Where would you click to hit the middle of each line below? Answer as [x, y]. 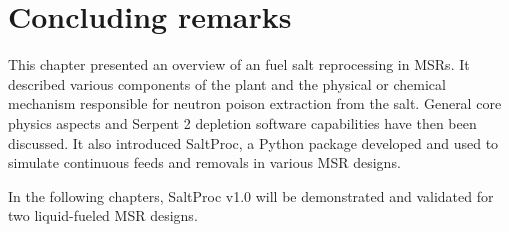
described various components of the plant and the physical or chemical [227, 83]
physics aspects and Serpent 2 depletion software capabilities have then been [242, 122]
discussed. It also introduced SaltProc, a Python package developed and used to [253, 142]
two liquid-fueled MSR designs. [103, 215]
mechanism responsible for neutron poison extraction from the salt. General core [255, 103]
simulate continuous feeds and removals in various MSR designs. [204, 162]
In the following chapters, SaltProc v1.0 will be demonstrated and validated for [251, 195]
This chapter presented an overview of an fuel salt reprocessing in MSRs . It [239, 64]
